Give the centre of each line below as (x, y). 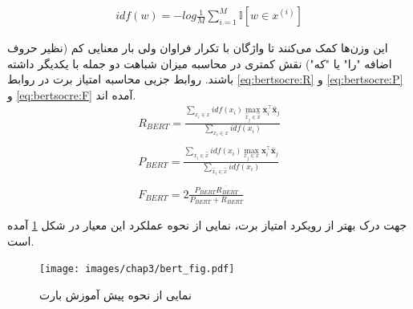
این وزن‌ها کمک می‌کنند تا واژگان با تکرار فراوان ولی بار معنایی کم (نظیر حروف (198, 48)
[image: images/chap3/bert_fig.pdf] (137, 269)
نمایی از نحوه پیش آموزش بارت (115, 294)
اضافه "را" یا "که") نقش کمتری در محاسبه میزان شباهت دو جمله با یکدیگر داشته (200, 63)
